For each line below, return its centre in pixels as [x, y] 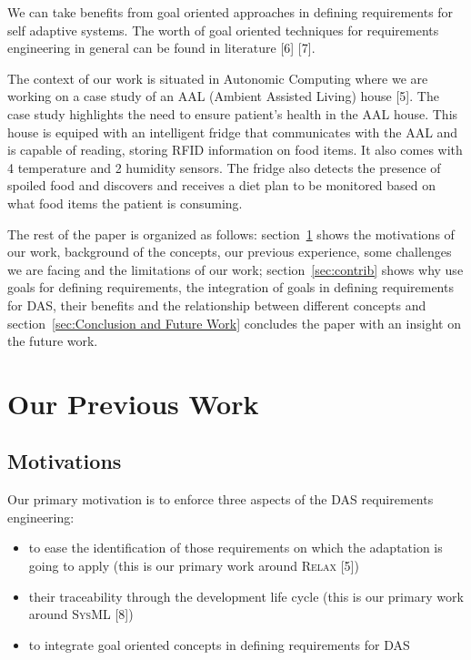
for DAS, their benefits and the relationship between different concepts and [217, 305]
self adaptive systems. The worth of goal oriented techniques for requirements [223, 30]
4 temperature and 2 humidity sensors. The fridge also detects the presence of [224, 167]
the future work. [53, 341]
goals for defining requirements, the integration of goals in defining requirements [230, 287]
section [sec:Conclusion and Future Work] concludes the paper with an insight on [234, 323]
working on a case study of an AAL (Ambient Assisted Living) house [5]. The [223, 96]
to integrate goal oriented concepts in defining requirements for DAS [219, 644]
